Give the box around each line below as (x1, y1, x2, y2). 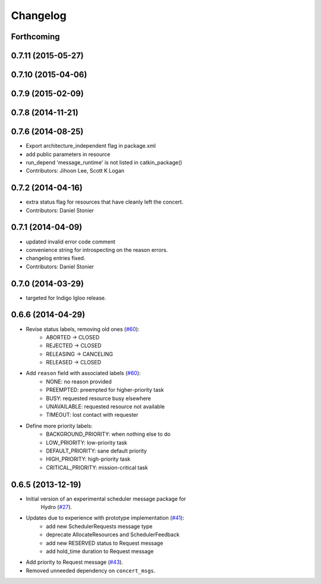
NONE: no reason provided (46, 378, 112, 385)
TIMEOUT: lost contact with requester (46, 411, 139, 419)
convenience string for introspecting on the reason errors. (26, 246, 168, 253)
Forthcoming (11, 32, 60, 42)
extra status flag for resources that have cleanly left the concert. (26, 198, 184, 205)
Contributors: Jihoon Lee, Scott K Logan (26, 167, 125, 174)
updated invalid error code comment (26, 238, 116, 245)
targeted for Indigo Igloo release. (26, 294, 106, 301)
